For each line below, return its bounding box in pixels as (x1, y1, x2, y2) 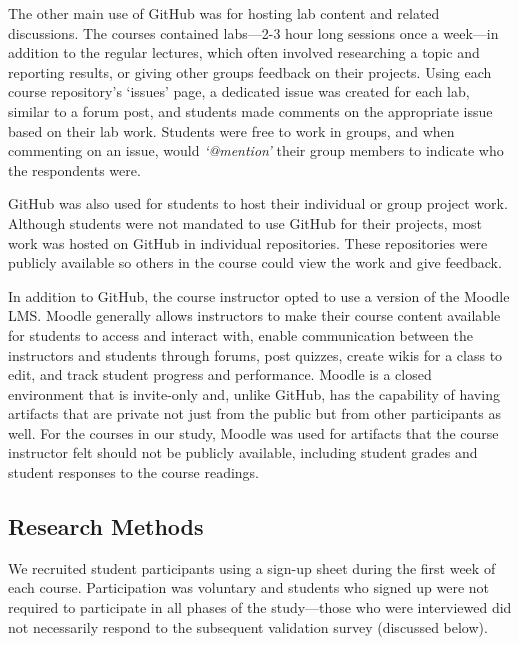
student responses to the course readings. (8, 462, 260, 483)
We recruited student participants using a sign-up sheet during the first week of (8, 557, 496, 578)
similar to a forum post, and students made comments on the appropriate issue (8, 100, 493, 121)
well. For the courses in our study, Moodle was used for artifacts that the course (8, 422, 499, 443)
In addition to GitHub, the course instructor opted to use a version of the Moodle (8, 285, 510, 306)
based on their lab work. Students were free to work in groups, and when (8, 120, 455, 141)
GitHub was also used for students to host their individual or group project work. (8, 193, 508, 214)
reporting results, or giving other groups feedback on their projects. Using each (8, 61, 492, 82)
